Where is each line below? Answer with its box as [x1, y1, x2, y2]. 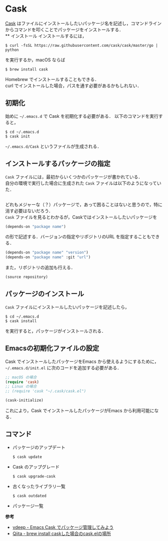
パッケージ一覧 [12, 503, 44, 509]
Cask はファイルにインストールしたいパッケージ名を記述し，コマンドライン [5, 20, 162, 26]
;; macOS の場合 [5, 374, 37, 380]
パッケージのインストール [5, 290, 84, 298]
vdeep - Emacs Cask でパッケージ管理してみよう [12, 524, 114, 530]
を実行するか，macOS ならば [5, 56, 65, 63]
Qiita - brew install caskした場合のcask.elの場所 [12, 530, 111, 536]
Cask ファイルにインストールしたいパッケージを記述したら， [5, 304, 129, 310]
